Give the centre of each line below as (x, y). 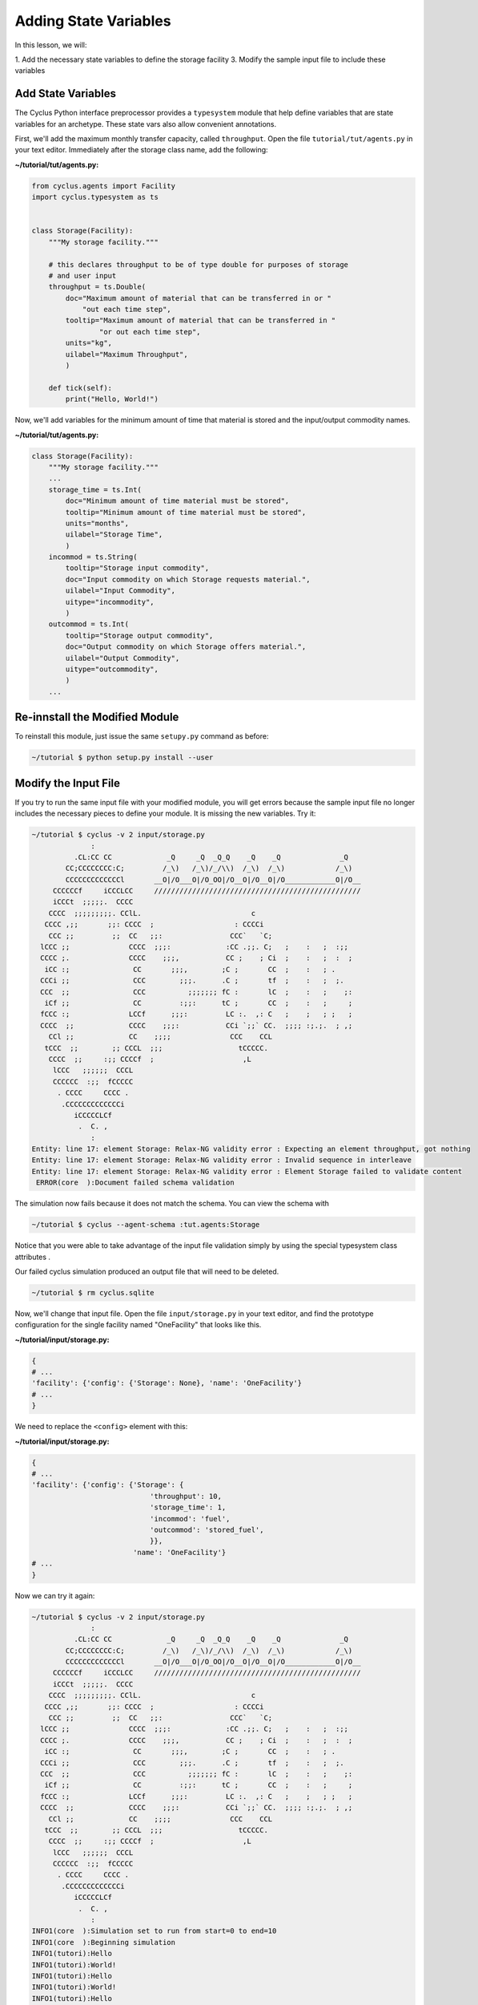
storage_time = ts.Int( (95, 490)
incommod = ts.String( (93, 557)
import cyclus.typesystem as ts (95, 197)
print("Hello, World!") (112, 399)
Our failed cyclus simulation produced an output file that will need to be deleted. (147, 1271)
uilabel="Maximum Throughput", (127, 354)
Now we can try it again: (55, 1595)
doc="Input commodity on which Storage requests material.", (188, 579)
